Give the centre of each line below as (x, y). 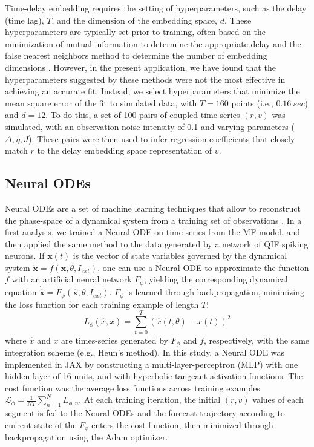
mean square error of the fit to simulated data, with (101, 103)
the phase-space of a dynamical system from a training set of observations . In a (153, 220)
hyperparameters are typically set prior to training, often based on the (136, 32)
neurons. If (25, 256)
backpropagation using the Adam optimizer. (87, 437)
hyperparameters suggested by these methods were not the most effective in (145, 79)
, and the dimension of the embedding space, (134, 20)
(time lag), (25, 20)
